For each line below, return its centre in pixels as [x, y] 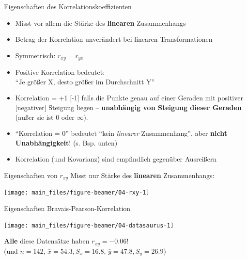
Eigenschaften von [31, 175]
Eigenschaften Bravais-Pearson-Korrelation [67, 208]
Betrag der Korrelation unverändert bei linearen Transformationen [114, 39]
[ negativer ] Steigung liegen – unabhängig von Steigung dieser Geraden [128, 107]
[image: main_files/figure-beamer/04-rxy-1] [77, 193]
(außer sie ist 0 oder [45, 117]
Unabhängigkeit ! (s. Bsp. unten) [66, 142]
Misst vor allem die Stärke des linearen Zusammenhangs [100, 23]
